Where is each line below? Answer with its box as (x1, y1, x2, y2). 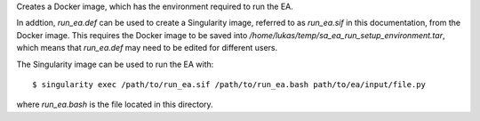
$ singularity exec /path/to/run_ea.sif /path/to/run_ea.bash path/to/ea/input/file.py (32, 79, 427, 89)
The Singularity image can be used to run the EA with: (16, 59, 214, 69)
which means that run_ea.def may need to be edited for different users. (16, 43, 278, 53)
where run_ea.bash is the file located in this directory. (16, 99, 213, 110)
